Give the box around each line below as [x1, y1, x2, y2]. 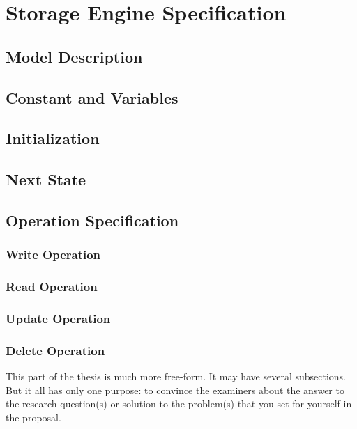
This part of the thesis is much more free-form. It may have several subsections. [6, 369, 347, 384]
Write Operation [6, 246, 101, 263]
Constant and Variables [6, 86, 178, 108]
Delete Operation [6, 341, 105, 359]
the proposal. [6, 409, 61, 424]
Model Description [6, 45, 143, 67]
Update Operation [6, 309, 111, 327]
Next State [6, 169, 86, 190]
